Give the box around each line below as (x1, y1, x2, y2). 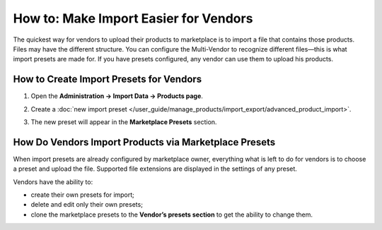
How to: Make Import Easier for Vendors (13, 11, 253, 26)
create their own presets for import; (30, 190, 134, 199)
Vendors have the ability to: (13, 177, 93, 186)
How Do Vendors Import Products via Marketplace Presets (13, 136, 276, 148)
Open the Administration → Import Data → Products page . (30, 92, 203, 100)
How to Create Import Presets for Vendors (13, 73, 202, 85)
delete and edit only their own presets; (30, 200, 143, 209)
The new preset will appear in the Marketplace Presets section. (30, 118, 217, 126)
